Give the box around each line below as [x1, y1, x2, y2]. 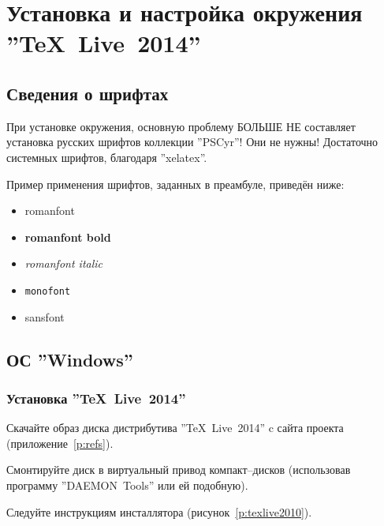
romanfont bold [24, 228, 111, 245]
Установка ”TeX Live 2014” [6, 388, 186, 408]
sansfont [24, 308, 65, 325]
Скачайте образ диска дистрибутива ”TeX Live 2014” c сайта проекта [6, 419, 344, 436]
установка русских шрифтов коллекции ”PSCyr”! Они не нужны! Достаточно [6, 133, 378, 150]
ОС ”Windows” [6, 347, 133, 371]
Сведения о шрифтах [6, 81, 169, 105]
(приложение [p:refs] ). [6, 434, 114, 451]
